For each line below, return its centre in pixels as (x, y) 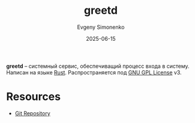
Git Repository (33, 113)
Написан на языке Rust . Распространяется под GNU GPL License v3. (94, 72)
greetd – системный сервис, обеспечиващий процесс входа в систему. (98, 66)
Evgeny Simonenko (101, 27)
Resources (34, 97)
